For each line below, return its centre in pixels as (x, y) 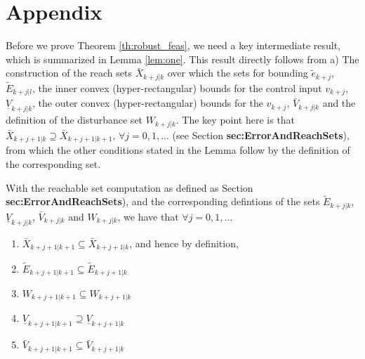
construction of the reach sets (69, 73)
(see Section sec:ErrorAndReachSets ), (261, 135)
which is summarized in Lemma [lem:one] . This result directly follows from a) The (182, 59)
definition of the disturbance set (74, 120)
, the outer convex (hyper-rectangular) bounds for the (148, 103)
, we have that (148, 216)
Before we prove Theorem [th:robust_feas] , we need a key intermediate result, (173, 45)
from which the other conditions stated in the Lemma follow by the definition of (178, 150)
